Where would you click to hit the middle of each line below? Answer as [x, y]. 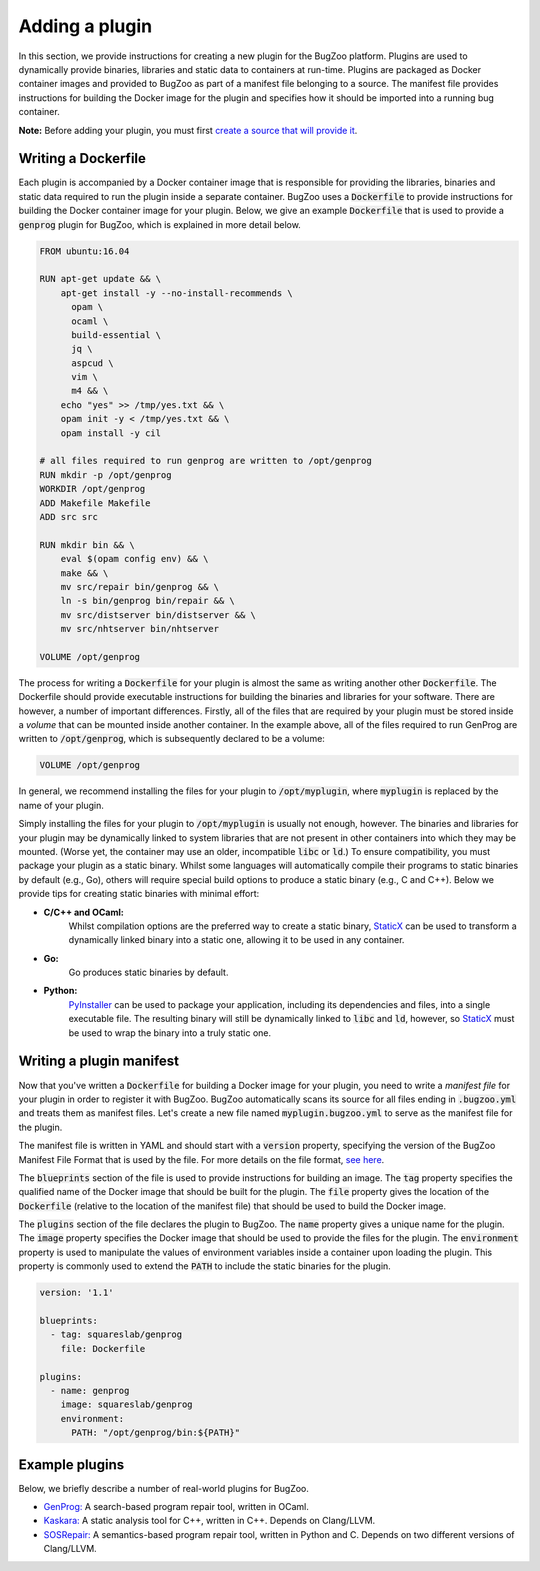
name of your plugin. [61, 805]
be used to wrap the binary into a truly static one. [170, 1032]
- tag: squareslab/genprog [116, 1334]
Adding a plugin [85, 26]
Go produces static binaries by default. [148, 972]
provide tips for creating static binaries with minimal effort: [139, 894]
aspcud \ [92, 363]
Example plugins [71, 1464]
